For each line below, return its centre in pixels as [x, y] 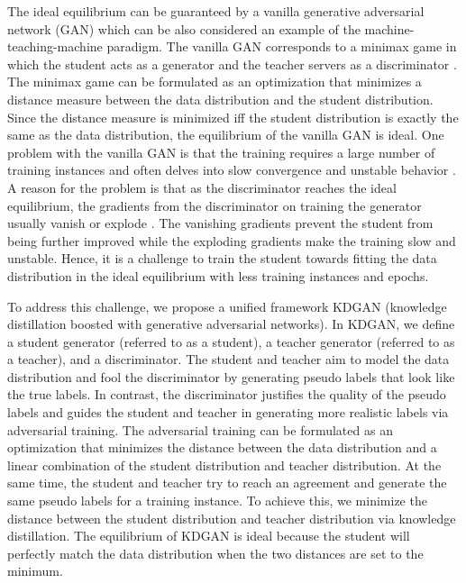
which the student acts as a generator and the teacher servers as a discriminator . [232, 64]
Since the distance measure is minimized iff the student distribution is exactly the [233, 117]
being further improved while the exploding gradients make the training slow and [232, 240]
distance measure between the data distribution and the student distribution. [220, 99]
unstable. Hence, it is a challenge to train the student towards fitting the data [222, 258]
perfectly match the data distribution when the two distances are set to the [215, 553]
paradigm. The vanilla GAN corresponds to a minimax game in [282, 46]
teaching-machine [55, 46]
